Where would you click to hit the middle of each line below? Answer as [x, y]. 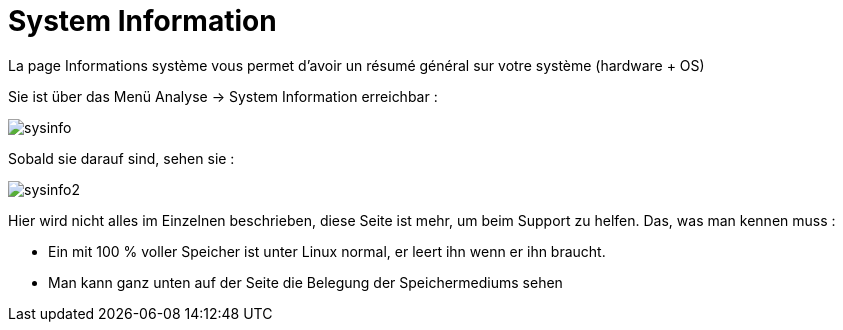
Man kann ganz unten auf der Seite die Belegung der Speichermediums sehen [305, 282]
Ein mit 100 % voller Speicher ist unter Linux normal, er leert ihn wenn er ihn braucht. [327, 251]
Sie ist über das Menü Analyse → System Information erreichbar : [223, 96]
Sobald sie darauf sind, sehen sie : [121, 158]
